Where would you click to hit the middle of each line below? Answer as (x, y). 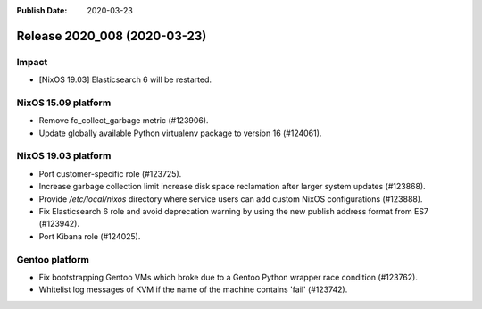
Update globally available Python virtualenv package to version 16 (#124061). (180, 133)
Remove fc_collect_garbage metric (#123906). (124, 121)
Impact (32, 62)
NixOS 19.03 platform (64, 156)
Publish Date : (42, 10)
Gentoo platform (53, 259)
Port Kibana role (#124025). (90, 236)
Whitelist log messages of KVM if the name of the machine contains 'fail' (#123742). (193, 289)
